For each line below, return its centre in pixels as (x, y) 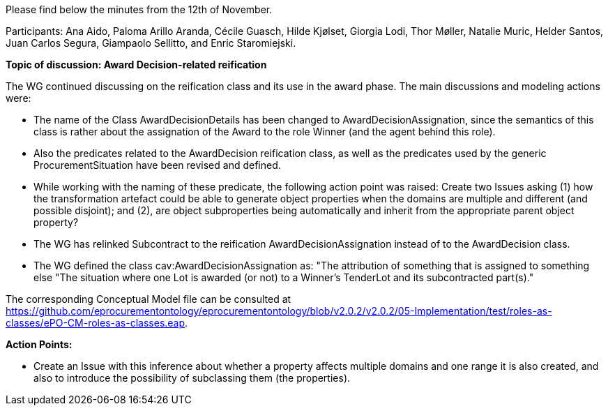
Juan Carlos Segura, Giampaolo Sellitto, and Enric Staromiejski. (151, 43)
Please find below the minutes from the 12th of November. (139, 9)
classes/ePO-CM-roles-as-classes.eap (96, 323)
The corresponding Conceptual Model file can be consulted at (149, 299)
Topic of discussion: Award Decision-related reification (136, 65)
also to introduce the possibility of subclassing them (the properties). (192, 378)
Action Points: (39, 344)
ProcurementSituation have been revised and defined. (157, 165)
